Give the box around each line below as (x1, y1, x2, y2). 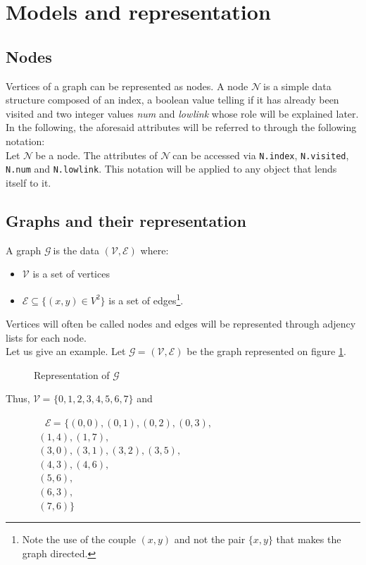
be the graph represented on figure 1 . (187, 344, 346, 359)
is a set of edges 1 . (108, 290, 184, 307)
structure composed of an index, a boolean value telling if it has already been (6, 92, 339, 107)
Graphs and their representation (6, 209, 246, 231)
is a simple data (263, 78, 332, 93)
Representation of (34, 367, 110, 382)
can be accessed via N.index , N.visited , (172, 147, 349, 162)
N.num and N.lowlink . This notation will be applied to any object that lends (6, 161, 337, 176)
